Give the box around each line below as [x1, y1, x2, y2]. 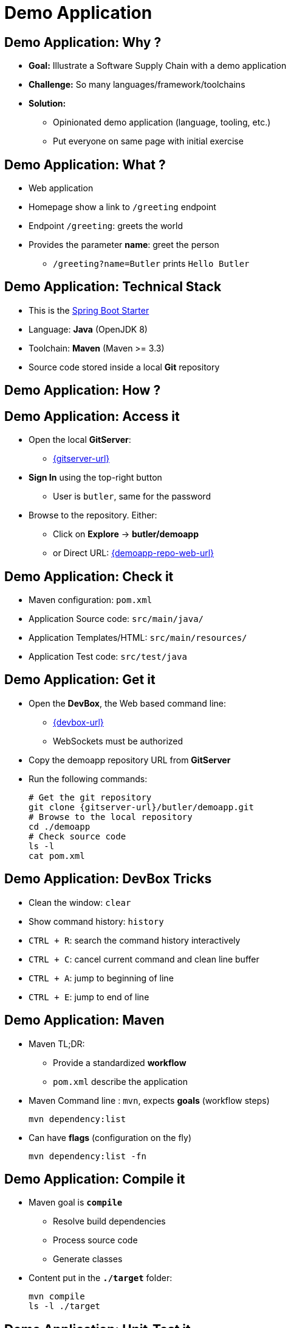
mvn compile [29, 1291, 85, 1302]
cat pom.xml [29, 850, 85, 861]
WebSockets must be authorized [53, 735, 183, 746]
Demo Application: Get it [4, 672, 156, 688]
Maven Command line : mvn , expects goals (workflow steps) [29, 1095, 270, 1106]
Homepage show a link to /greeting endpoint [29, 202, 216, 213]
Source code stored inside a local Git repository [29, 361, 220, 372]
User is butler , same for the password [53, 491, 211, 502]
